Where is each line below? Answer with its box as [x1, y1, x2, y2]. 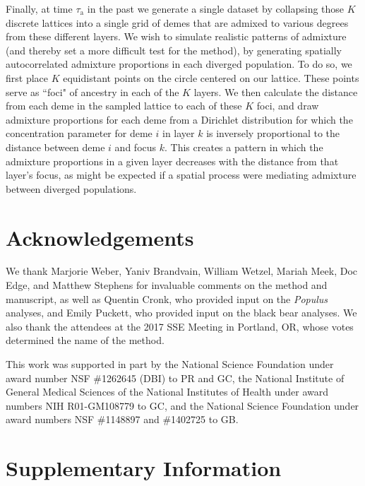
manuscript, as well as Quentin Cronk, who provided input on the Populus [6, 291, 328, 306]
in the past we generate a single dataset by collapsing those [87, 1, 345, 16]
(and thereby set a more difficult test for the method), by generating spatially [6, 42, 342, 57]
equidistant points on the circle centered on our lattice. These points [63, 70, 359, 85]
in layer [162, 126, 195, 141]
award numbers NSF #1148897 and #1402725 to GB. [6, 412, 239, 427]
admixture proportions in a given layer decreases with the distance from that [6, 153, 339, 168]
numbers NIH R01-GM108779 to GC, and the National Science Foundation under [6, 398, 359, 413]
